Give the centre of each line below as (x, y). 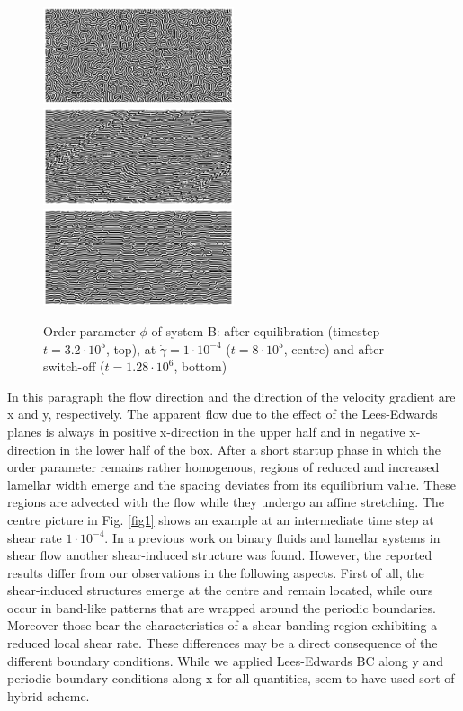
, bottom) (200, 366)
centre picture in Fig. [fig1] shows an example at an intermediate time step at (221, 519)
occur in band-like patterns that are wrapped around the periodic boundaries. (222, 607)
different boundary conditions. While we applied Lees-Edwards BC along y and (226, 660)
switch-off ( (74, 366)
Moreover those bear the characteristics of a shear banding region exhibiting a (223, 625)
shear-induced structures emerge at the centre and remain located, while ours (220, 590)
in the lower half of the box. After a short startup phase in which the (250, 449)
